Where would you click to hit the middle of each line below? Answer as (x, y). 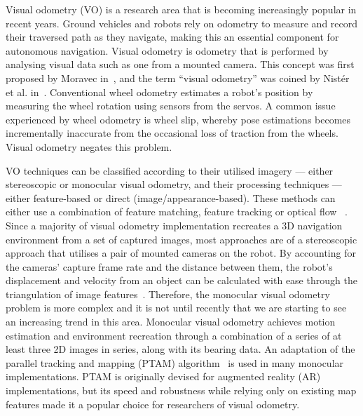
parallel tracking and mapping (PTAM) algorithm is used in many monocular (175, 362)
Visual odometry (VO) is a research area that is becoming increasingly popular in (181, 9)
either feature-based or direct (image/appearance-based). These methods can (171, 197)
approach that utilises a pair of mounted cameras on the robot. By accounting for (181, 253)
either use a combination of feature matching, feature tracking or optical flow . (177, 212)
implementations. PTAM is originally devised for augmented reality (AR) (163, 376)
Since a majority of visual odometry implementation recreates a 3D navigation (174, 225)
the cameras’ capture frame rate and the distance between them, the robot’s (169, 266)
